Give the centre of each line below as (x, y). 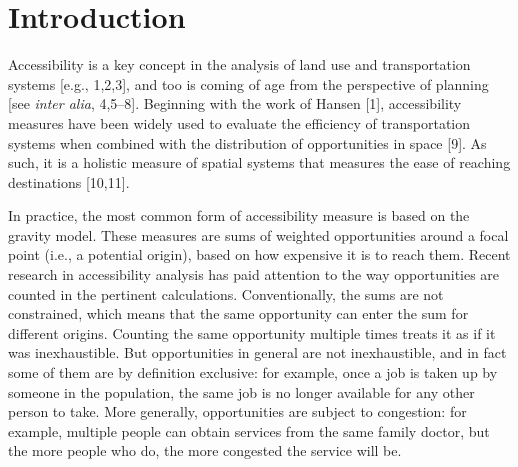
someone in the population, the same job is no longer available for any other (241, 391)
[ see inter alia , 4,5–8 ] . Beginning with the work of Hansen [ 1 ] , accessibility (235, 103)
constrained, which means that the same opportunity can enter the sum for (238, 313)
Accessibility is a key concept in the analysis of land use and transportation (239, 64)
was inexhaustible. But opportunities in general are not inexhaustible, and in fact (257, 352)
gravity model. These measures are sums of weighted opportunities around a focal (258, 234)
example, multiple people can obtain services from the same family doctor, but (249, 430)
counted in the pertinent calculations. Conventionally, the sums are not (226, 293)
